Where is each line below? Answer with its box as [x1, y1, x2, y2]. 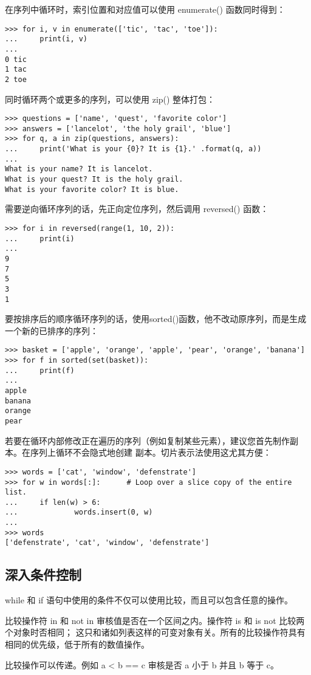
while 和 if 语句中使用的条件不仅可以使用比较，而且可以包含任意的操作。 [5, 594, 293, 606]
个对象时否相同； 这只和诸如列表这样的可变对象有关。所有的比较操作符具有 [5, 626, 306, 639]
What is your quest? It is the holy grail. [5, 175, 183, 184]
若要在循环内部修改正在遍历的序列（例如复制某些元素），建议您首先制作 [5, 434, 290, 447]
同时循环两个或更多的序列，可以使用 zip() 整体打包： [5, 92, 216, 105]
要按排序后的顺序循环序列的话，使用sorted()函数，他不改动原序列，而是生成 [5, 312, 307, 325]
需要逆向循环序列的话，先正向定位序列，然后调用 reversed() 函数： [5, 202, 269, 215]
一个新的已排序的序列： [5, 324, 98, 337]
